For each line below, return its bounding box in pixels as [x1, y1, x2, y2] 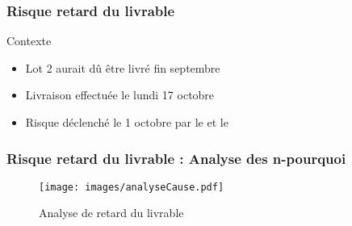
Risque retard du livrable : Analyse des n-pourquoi [6, 148, 346, 168]
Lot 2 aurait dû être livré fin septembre [25, 59, 220, 76]
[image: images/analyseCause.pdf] [39, 181, 224, 193]
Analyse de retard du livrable [39, 204, 184, 221]
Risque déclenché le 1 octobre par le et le [25, 114, 228, 130]
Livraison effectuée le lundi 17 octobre [25, 86, 215, 103]
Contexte [6, 32, 52, 49]
